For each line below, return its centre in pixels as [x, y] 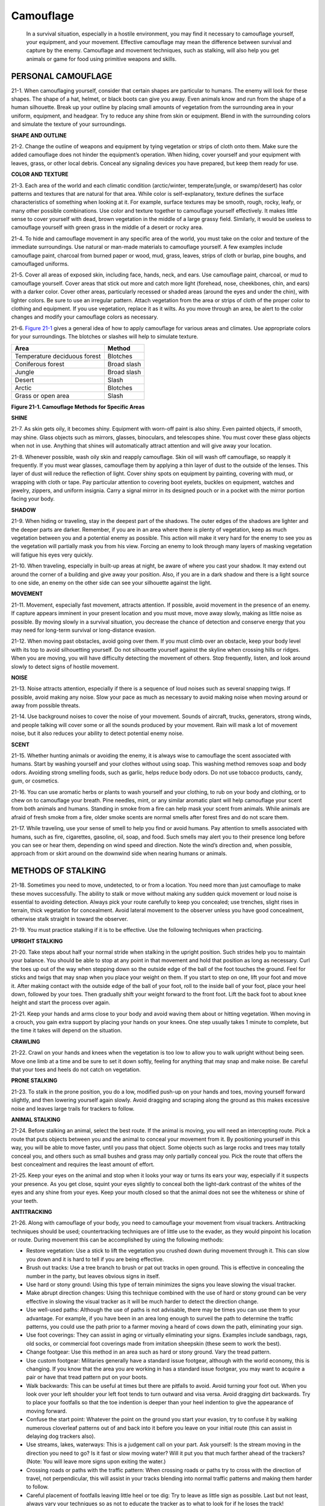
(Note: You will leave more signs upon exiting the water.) [96, 1461]
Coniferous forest [39, 364]
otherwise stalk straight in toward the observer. [70, 919]
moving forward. [47, 1411]
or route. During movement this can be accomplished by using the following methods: [117, 1240]
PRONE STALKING [34, 1081]
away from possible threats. [46, 705]
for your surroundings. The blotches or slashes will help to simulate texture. [105, 337]
